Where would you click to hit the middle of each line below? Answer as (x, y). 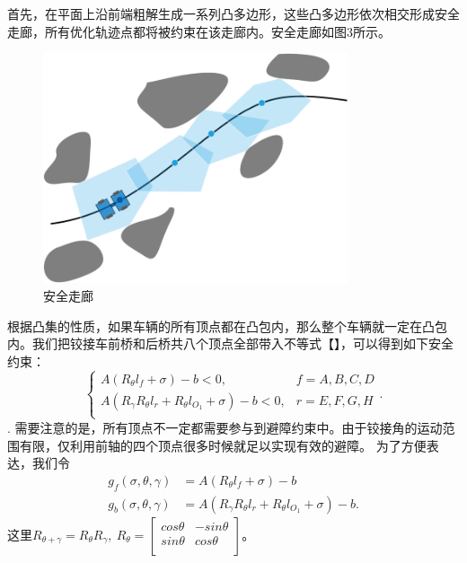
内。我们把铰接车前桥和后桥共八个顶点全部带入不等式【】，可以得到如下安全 (230, 343)
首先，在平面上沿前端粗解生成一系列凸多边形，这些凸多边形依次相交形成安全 (233, 13)
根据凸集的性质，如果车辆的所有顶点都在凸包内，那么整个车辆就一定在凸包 (227, 325)
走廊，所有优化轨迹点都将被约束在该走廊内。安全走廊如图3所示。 (199, 31)
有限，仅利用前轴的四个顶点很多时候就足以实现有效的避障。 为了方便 (223, 445)
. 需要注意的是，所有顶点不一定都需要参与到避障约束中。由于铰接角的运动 (225, 427)
